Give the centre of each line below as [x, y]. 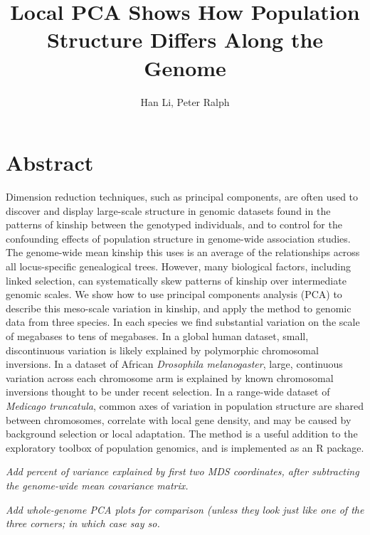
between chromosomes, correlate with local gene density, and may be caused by [179, 419]
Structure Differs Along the [185, 39]
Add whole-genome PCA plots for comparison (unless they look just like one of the [185, 509]
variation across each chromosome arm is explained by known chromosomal [170, 377]
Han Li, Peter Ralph [185, 101]
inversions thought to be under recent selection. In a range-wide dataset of [168, 392]
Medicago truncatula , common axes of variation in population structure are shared [185, 405]
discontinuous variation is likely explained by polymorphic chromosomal [162, 350]
